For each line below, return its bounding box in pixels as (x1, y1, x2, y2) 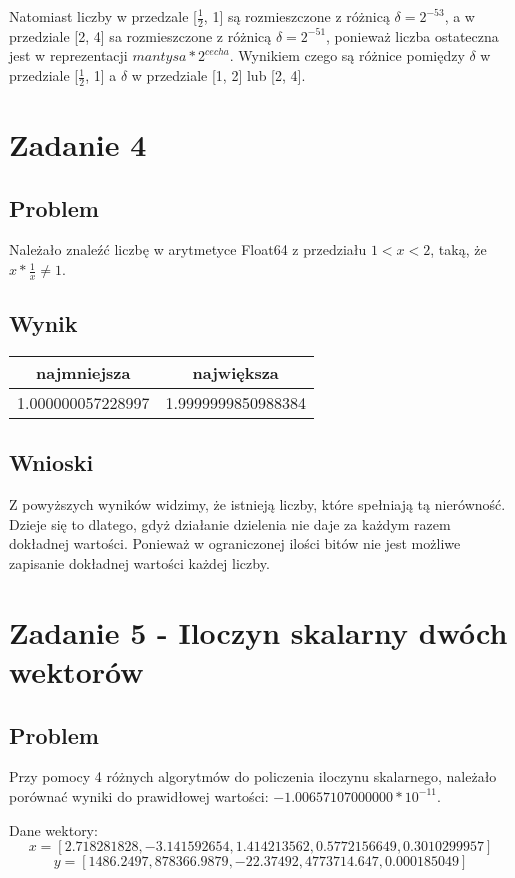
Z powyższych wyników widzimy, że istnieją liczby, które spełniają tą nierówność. (9, 494, 506, 515)
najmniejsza (36, 361, 131, 385)
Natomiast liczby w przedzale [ (9, 6, 197, 26)
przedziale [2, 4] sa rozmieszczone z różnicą (9, 25, 272, 46)
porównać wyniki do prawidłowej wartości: (9, 785, 269, 806)
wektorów (9, 651, 144, 691)
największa (192, 361, 279, 385)
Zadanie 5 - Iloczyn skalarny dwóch (9, 611, 508, 652)
